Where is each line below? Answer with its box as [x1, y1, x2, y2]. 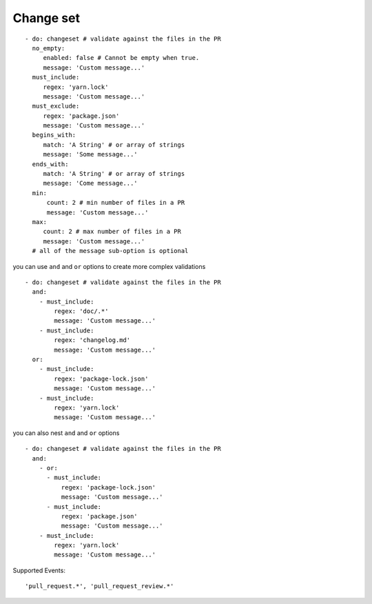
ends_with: [32, 160, 69, 168]
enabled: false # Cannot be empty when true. [43, 54, 200, 62]
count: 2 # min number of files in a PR [46, 199, 185, 207]
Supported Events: [12, 566, 65, 574]
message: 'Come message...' [43, 179, 138, 188]
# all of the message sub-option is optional [32, 247, 189, 255]
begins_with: [32, 131, 76, 139]
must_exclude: [32, 102, 80, 110]
